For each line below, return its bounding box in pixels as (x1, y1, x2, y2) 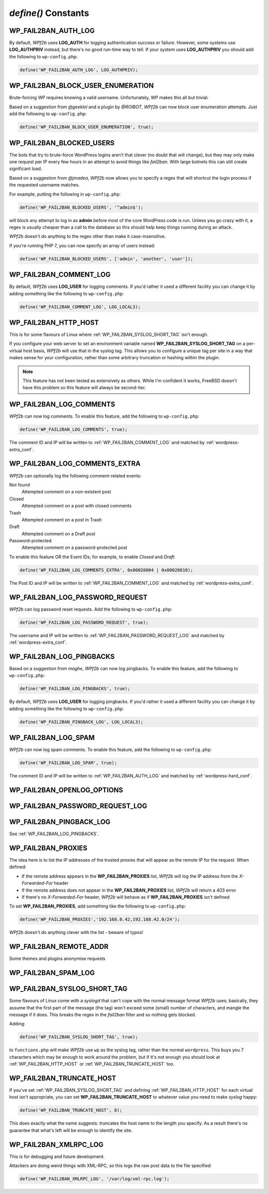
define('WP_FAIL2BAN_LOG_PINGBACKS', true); (19, 686, 131, 692)
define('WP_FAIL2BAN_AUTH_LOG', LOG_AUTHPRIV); (19, 67, 138, 72)
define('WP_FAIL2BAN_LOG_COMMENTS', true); (19, 427, 128, 433)
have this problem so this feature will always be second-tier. (22, 385, 146, 391)
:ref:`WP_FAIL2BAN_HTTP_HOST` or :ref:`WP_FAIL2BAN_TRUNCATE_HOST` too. (9, 1061, 174, 1067)
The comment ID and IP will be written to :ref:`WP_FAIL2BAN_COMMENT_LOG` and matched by (9, 440, 205, 446)
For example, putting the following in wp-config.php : (9, 191, 121, 197)
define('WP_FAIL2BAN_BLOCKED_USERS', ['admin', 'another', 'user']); (19, 256, 193, 261)
